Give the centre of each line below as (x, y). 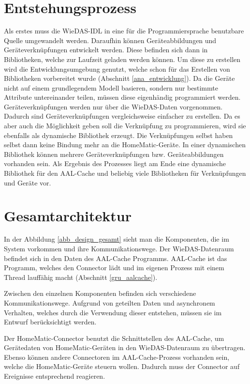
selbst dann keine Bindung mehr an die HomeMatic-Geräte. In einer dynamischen (125, 145)
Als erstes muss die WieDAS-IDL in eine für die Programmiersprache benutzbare (124, 31)
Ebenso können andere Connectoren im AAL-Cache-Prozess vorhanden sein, (117, 357)
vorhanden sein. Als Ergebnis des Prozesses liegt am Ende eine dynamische (115, 163)
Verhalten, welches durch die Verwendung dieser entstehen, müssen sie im (113, 312)
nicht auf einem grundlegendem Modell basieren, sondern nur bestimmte (111, 87)
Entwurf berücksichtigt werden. (50, 322)
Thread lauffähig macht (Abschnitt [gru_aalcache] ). (81, 277)
